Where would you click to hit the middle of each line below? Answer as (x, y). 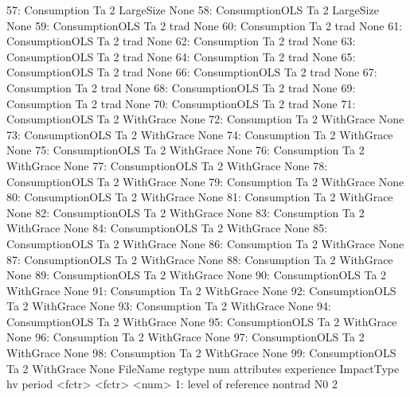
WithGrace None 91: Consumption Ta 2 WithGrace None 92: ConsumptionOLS (201, 290)
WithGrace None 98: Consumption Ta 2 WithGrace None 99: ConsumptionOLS (201, 353)
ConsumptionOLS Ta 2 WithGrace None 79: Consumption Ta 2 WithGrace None (205, 181)
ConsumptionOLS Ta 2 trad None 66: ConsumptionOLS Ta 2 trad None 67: (192, 72)
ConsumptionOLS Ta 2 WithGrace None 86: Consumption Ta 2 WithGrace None (205, 243)
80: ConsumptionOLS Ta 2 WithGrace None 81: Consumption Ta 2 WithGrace (200, 197)
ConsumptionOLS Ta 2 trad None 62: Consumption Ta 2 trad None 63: (181, 41)
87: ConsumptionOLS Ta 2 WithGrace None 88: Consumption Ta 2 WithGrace (200, 259)
